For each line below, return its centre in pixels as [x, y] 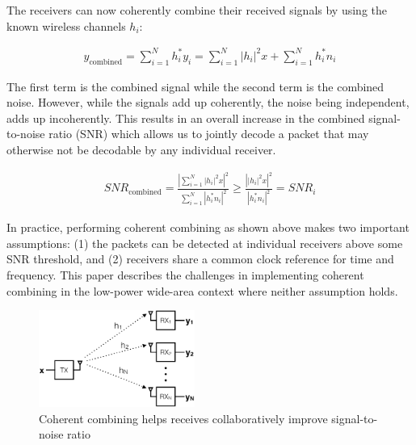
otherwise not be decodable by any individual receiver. [141, 149]
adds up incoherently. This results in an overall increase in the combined [186, 118]
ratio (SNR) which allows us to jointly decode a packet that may [209, 134]
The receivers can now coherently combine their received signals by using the [197, 10]
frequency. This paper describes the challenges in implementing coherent [185, 275]
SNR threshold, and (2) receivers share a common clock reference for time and [200, 259]
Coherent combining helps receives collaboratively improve [183, 418]
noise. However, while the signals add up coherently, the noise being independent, [208, 102]
